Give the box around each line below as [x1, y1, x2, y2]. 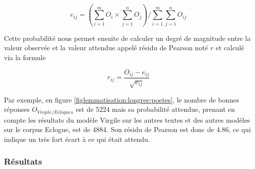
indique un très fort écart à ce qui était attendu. [4, 134, 150, 144]
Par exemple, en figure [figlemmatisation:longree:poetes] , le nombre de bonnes [4, 94, 239, 104]
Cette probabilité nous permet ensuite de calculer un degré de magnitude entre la [4, 33, 251, 43]
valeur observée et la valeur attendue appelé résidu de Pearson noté [4, 42, 208, 53]
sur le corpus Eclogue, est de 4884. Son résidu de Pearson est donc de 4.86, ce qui [4, 124, 251, 135]
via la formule [4, 52, 46, 62]
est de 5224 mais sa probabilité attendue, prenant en [76, 104, 235, 114]
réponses [4, 104, 30, 114]
